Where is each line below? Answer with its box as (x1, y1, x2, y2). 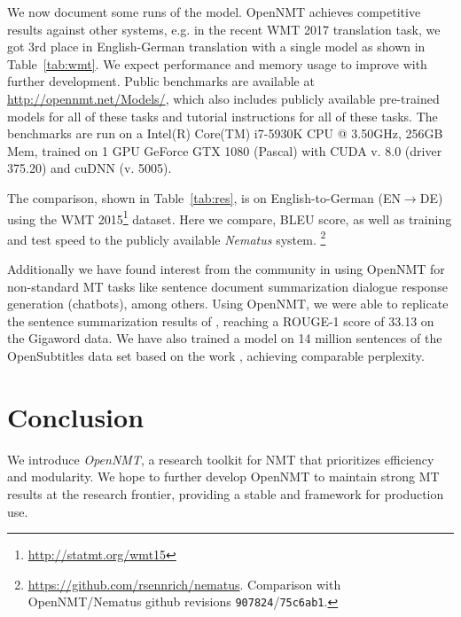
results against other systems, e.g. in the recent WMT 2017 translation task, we (7, 20, 441, 38)
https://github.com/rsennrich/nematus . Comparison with (27, 574, 341, 593)
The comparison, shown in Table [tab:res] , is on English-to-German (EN (7, 188, 401, 207)
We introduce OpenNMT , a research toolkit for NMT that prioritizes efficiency (7, 449, 434, 468)
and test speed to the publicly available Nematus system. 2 (7, 227, 326, 248)
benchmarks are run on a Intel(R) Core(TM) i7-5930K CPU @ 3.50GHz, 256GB (7, 124, 443, 143)
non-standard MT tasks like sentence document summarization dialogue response (7, 277, 448, 295)
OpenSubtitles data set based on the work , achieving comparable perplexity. (7, 347, 425, 364)
